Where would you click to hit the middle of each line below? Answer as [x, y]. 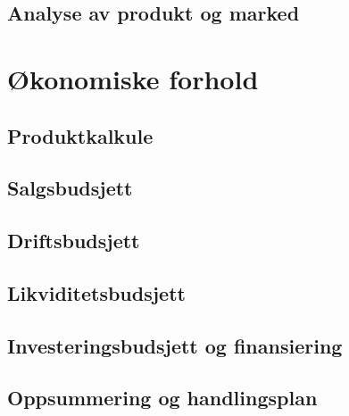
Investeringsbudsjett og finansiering [175, 345]
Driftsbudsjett [74, 241]
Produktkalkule [80, 135]
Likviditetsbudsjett [96, 292]
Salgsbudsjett [70, 188]
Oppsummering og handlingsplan [162, 398]
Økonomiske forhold [133, 78]
